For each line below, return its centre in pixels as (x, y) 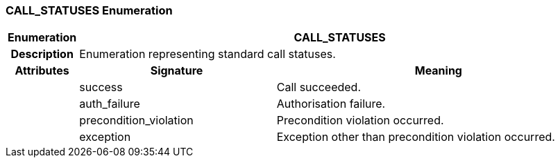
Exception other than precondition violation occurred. (416, 137)
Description (42, 54)
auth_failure (110, 104)
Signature (177, 71)
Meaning (438, 71)
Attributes (42, 71)
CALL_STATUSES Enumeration (89, 10)
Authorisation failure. (331, 104)
